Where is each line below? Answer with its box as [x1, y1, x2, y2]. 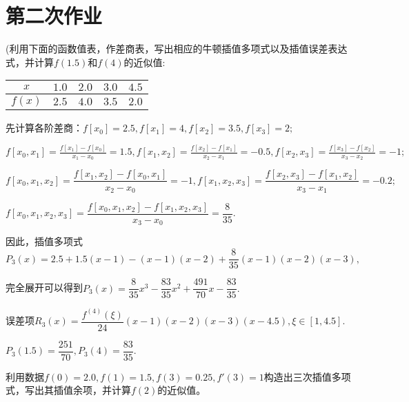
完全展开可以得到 [6, 280, 83, 295]
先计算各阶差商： [6, 120, 83, 135]
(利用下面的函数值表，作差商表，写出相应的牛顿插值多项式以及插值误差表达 [6, 41, 348, 56]
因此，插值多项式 [6, 234, 83, 248]
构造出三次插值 [263, 369, 332, 383]
